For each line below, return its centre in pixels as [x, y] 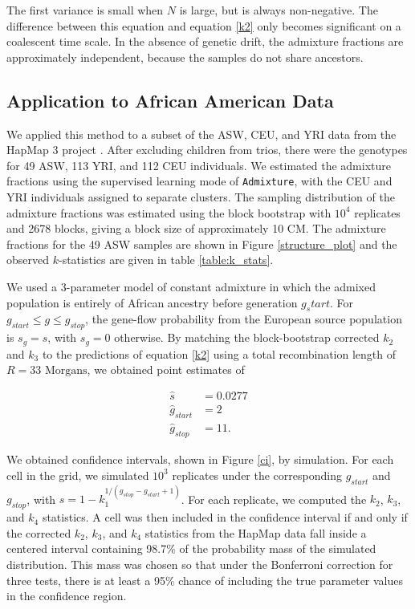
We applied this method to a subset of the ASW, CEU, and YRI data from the [201, 134]
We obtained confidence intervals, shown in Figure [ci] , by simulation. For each [200, 459]
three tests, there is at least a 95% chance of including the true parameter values [205, 580]
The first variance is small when [85, 10]
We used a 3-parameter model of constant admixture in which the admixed [191, 286]
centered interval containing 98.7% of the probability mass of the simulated [191, 548]
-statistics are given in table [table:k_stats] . [166, 260]
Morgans [66, 371]
